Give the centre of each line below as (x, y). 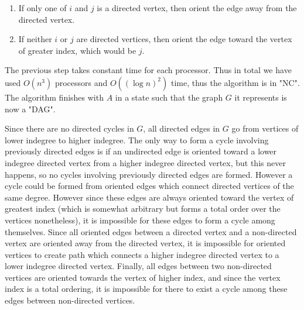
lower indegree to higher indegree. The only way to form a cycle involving (137, 139)
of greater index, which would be (77, 50)
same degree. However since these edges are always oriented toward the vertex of (149, 197)
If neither (35, 39)
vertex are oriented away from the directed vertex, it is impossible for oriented (145, 243)
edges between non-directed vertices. (70, 300)
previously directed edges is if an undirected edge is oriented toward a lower (141, 151)
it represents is (261, 97)
